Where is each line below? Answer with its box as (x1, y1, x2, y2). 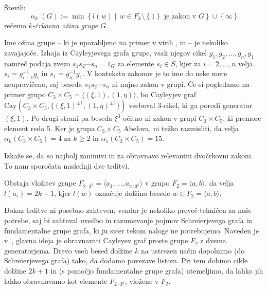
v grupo (145, 177, 170, 188)
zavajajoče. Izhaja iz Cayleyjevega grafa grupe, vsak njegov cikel (4, 47, 207, 58)
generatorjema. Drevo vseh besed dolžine (4, 245, 133, 256)
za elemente (117, 58, 154, 68)
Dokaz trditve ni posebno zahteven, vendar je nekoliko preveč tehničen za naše (4, 205, 252, 215)
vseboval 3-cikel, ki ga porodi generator (129, 100, 253, 111)
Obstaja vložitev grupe (4, 177, 76, 188)
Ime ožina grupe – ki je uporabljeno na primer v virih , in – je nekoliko (4, 37, 228, 48)
